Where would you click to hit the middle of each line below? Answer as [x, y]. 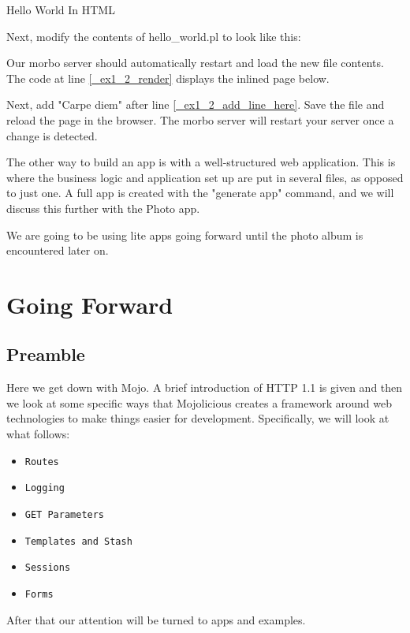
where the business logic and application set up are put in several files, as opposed [205, 177]
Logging [45, 488]
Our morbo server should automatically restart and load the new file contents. [195, 63]
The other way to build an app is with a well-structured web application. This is [201, 162]
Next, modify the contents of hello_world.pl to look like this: [154, 36]
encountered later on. [58, 250]
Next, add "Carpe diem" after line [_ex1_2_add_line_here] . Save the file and [196, 104]
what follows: [38, 434]
